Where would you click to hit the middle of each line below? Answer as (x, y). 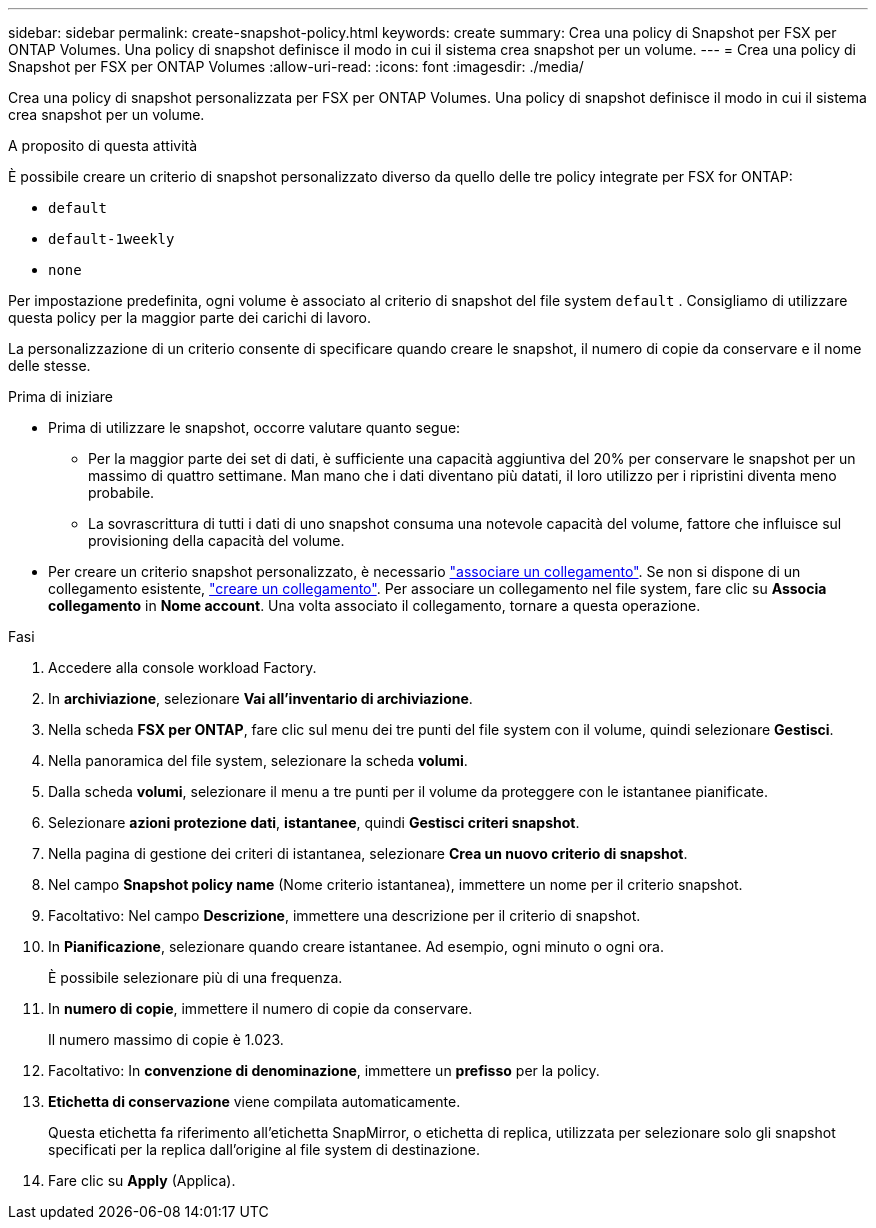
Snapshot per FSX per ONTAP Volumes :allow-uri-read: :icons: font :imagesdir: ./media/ (296, 66)
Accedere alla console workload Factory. (182, 667)
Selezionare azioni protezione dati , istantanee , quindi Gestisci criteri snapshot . (314, 822)
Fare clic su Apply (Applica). (142, 1180)
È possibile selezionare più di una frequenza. (195, 977)
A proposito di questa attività (103, 145)
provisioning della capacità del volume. (216, 540)
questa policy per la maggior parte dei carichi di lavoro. (190, 317)
